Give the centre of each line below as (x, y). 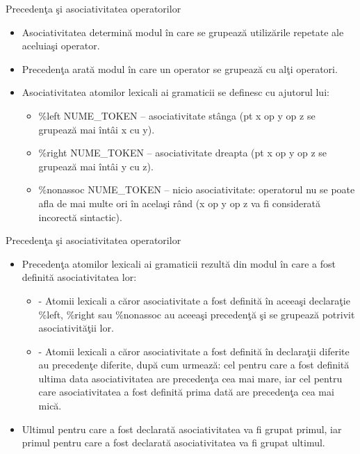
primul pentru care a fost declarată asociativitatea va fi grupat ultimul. (173, 443)
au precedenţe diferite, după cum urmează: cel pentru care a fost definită (194, 365)
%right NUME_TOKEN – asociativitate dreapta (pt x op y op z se (182, 153)
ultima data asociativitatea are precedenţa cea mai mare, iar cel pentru (190, 378)
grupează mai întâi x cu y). (97, 129)
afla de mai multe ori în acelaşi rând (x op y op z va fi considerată (180, 203)
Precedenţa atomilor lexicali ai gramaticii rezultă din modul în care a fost (179, 263)
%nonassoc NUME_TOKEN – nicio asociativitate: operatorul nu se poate (197, 189)
